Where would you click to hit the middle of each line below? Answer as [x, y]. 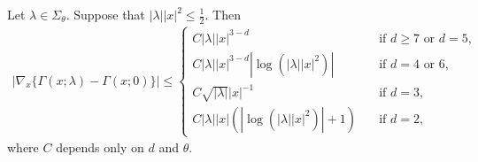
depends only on [100, 147]
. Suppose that [105, 14]
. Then [223, 14]
